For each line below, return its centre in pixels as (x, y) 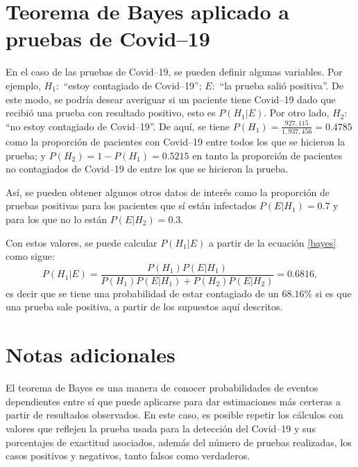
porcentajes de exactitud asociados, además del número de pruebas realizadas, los (179, 442)
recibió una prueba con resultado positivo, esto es (111, 113)
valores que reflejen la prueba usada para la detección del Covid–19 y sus (161, 428)
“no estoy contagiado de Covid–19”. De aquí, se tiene (118, 126)
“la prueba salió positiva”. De (282, 85)
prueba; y (26, 155)
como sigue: (30, 256)
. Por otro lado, (297, 113)
